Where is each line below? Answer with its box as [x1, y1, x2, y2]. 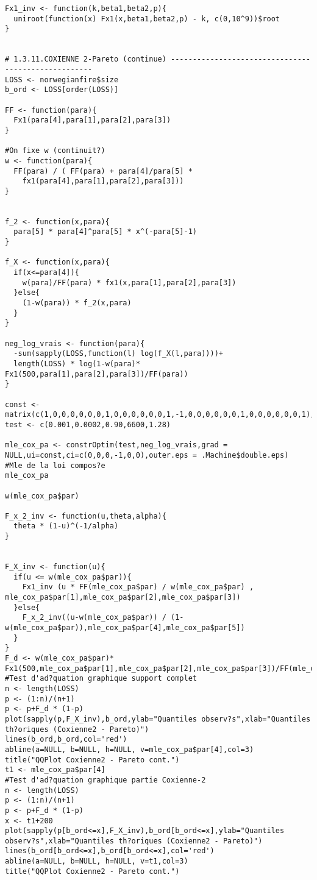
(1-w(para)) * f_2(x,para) [22, 299, 132, 308]
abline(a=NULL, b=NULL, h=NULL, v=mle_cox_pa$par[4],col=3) [5, 745, 254, 754]
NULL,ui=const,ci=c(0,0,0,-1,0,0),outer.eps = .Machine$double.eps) [5, 450, 289, 460]
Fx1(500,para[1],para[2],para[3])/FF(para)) [5, 369, 188, 378]
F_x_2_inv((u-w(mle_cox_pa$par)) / [22, 613, 166, 622]
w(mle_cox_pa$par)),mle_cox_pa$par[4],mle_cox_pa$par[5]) [5, 623, 245, 633]
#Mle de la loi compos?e [5, 461, 105, 470]
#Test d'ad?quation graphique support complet [5, 674, 197, 683]
